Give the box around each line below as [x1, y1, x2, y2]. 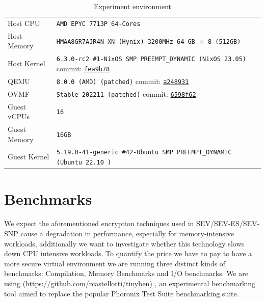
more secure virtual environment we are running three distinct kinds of [4, 258, 226, 268]
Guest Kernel [8, 151, 49, 162]
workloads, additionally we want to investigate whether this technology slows [4, 238, 245, 249]
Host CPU [8, 17, 40, 28]
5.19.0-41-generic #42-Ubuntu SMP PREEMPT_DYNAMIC [56, 149, 232, 156]
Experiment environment [94, 1, 171, 11]
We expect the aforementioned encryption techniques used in [4, 218, 194, 229]
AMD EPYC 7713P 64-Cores [56, 20, 141, 28]
